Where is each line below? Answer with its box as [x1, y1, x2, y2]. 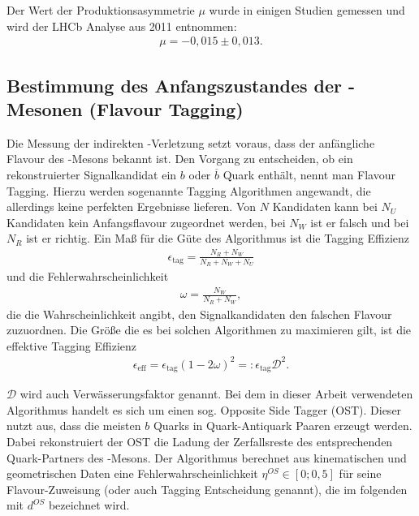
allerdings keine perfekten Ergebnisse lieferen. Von [6, 198, 257, 215]
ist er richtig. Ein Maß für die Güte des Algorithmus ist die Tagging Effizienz [26, 230, 410, 247]
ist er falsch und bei [310, 213, 409, 230]
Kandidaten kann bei [272, 198, 378, 215]
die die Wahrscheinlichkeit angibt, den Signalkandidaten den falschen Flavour [6, 305, 392, 322]
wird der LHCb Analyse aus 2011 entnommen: [6, 17, 237, 34]
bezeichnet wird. [48, 497, 130, 514]
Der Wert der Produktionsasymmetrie [6, 2, 195, 18]
